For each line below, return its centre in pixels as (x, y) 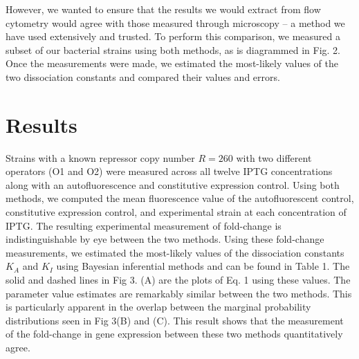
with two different (274, 157)
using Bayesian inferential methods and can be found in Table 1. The (203, 266)
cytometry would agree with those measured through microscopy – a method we (175, 22)
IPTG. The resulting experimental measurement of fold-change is (144, 225)
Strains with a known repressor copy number (100, 157)
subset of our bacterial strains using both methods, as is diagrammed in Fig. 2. (173, 49)
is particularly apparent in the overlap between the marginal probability (158, 307)
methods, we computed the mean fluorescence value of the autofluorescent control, (180, 198)
